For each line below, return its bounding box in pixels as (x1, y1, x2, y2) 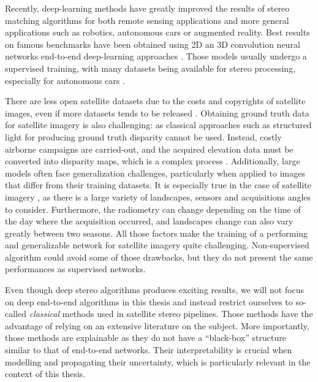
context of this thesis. (5, 367, 86, 380)
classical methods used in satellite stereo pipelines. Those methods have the (29, 307, 313, 320)
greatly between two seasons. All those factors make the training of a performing (5, 226, 308, 239)
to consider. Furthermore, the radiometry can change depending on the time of (5, 202, 301, 215)
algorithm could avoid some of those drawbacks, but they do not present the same (5, 250, 313, 263)
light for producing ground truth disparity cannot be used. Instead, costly (5, 130, 282, 143)
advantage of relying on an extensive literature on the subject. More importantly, (5, 319, 309, 332)
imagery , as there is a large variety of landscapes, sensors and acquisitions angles (5, 190, 311, 203)
